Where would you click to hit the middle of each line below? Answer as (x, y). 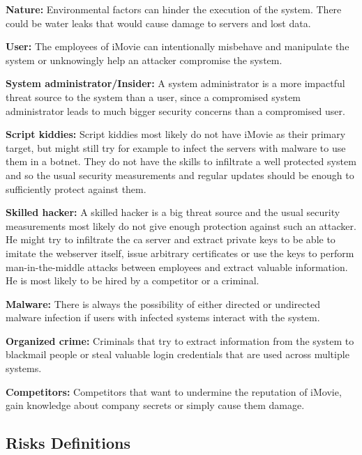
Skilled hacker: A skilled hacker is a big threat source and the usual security (173, 212)
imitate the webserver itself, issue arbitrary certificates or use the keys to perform (180, 253)
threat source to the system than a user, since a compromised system (153, 97)
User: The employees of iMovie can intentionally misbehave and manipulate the (178, 46)
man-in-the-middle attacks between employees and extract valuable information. (177, 267)
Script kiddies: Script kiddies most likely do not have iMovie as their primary (176, 134)
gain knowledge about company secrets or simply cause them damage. (155, 405)
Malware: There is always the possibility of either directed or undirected (163, 303)
